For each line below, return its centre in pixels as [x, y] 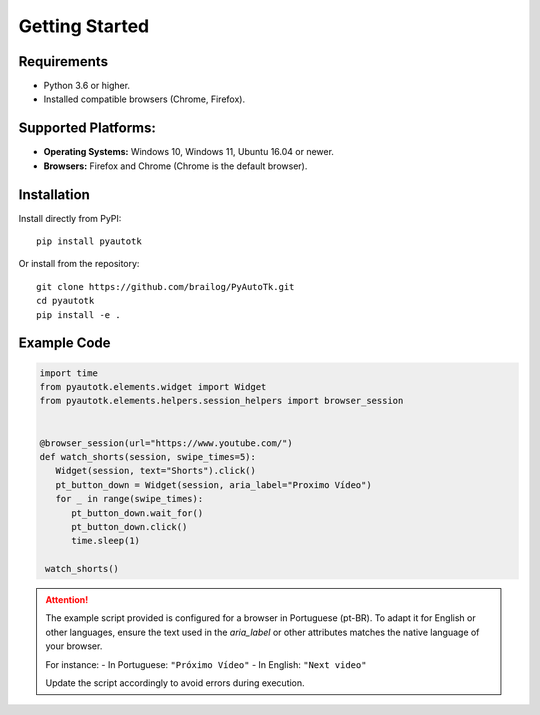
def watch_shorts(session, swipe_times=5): [148, 456]
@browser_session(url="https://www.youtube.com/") [166, 443]
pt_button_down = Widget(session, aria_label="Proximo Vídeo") [213, 484]
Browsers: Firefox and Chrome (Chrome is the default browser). [175, 166]
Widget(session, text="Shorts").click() [156, 471]
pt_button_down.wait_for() [137, 513]
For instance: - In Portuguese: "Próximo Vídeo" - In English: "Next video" [206, 664]
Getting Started [84, 26]
